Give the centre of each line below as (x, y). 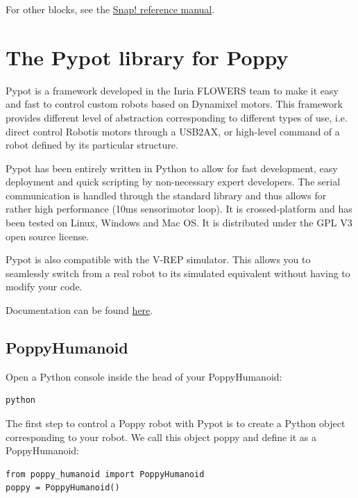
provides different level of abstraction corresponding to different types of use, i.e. (177, 117)
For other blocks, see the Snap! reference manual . (110, 9)
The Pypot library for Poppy (147, 57)
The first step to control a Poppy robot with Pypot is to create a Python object (176, 423)
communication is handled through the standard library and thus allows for (166, 195)
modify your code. (44, 287)
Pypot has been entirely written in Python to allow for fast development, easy (172, 168)
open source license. (48, 236)
